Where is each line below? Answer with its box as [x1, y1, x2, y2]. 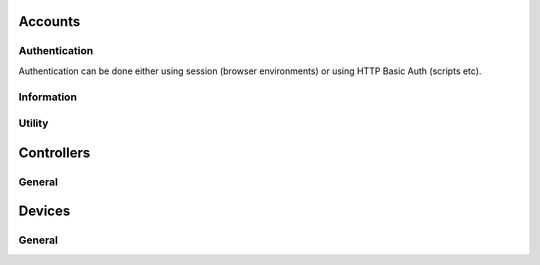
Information [18, 90, 77, 104]
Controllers [18, 144, 91, 161]
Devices [18, 203, 71, 220]
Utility [18, 116, 49, 130]
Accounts [18, 13, 81, 30]
